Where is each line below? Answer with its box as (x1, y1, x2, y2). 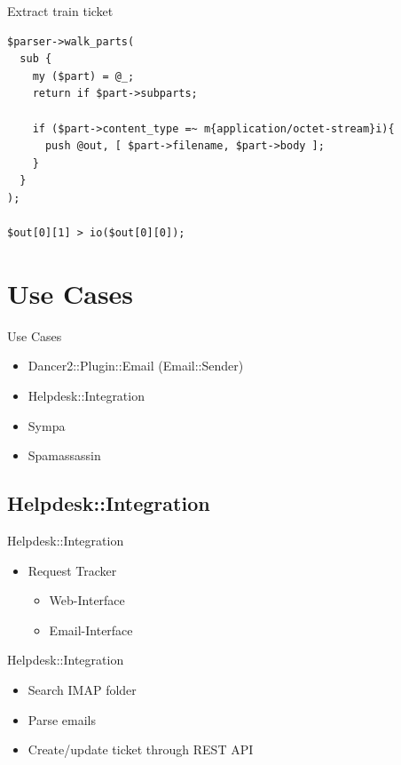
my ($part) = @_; (32, 69, 135, 83)
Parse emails (28, 710, 96, 729)
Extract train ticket (7, 2, 114, 20)
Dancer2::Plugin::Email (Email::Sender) (28, 356, 244, 375)
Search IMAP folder (28, 680, 137, 698)
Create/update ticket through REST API (28, 740, 254, 759)
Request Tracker (28, 561, 117, 579)
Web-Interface (49, 591, 125, 610)
